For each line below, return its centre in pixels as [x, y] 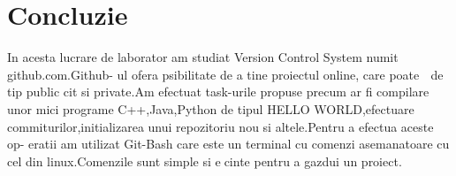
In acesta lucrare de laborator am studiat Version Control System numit [203, 57]
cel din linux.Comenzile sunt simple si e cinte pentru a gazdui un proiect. [205, 161]
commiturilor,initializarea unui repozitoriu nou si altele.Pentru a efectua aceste [220, 126]
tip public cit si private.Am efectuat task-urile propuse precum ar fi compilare [218, 92]
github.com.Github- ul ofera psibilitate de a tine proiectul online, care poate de [225, 74]
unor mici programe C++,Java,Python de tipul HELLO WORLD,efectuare [211, 108]
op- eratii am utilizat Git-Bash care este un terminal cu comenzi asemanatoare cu [228, 144]
